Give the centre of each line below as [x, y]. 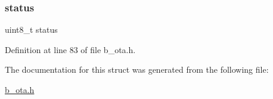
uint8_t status [31, 30]
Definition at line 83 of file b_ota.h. [70, 49]
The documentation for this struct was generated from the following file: [137, 69]
